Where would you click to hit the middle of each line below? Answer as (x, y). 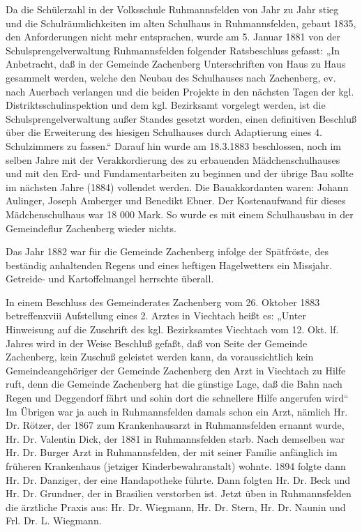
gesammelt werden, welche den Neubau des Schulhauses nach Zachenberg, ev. (171, 77)
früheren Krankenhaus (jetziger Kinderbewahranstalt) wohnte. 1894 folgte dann (176, 466)
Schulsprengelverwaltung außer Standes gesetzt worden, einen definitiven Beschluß (181, 118)
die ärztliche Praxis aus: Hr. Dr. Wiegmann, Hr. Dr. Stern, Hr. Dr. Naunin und (176, 507)
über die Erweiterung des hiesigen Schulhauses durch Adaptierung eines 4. (164, 132)
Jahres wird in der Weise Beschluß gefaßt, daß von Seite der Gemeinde (157, 343)
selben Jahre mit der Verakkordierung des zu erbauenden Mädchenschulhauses (173, 159)
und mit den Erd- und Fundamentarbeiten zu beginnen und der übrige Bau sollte (180, 173)
